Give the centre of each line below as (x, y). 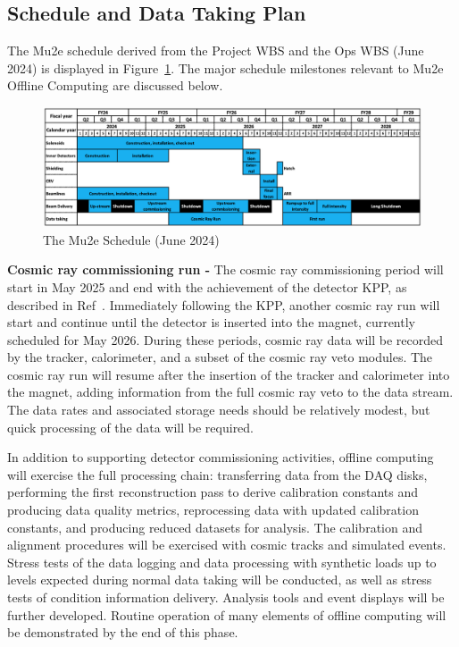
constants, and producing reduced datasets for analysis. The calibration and (215, 527)
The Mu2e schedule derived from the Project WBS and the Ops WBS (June (216, 50)
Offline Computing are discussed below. (115, 85)
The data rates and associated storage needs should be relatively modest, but (219, 410)
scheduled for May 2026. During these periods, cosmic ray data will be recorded (225, 339)
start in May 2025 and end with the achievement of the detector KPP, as (207, 286)
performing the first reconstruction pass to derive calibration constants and (213, 492)
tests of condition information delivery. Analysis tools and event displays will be (226, 597)
